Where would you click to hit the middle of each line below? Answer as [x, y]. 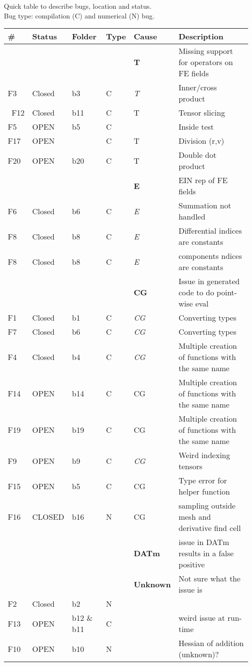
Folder [84, 36]
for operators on [206, 62]
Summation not [205, 205]
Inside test [196, 127]
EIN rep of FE [203, 180]
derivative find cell [210, 528]
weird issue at [202, 618]
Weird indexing [204, 455]
